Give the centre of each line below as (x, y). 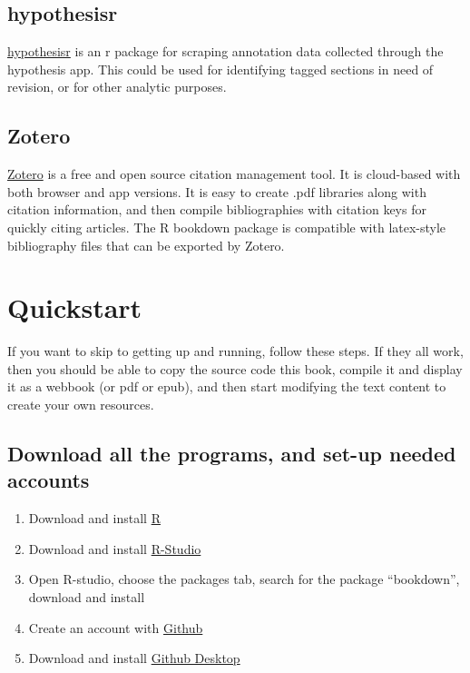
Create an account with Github (116, 627)
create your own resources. (81, 405)
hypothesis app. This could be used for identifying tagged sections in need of (220, 69)
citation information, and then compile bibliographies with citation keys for (217, 209)
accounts (49, 480)
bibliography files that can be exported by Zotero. (146, 245)
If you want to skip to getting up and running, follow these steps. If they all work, (235, 351)
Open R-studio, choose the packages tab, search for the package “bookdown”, (244, 579)
